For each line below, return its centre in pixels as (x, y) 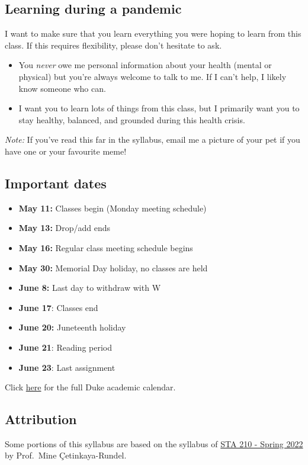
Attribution (41, 419)
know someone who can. (62, 88)
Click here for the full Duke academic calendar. (90, 387)
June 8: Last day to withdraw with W (90, 288)
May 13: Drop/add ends (65, 228)
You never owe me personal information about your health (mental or (145, 65)
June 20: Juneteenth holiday (72, 327)
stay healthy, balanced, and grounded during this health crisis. (132, 119)
